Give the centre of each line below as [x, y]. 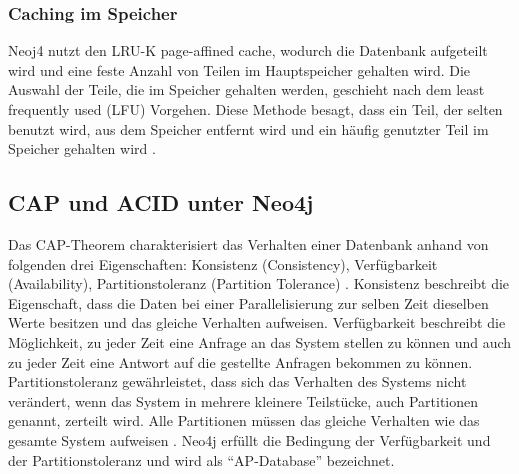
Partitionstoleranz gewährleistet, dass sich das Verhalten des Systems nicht [237, 381]
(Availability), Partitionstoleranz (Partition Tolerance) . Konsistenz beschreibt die [259, 283]
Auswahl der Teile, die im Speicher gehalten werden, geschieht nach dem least [246, 89]
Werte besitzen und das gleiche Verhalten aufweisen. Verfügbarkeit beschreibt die [257, 322]
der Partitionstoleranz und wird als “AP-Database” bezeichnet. [201, 459]
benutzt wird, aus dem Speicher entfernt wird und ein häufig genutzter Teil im [248, 128]
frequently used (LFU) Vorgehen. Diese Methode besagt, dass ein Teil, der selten [255, 109]
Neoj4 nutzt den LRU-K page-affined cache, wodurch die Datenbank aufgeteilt [248, 50]
